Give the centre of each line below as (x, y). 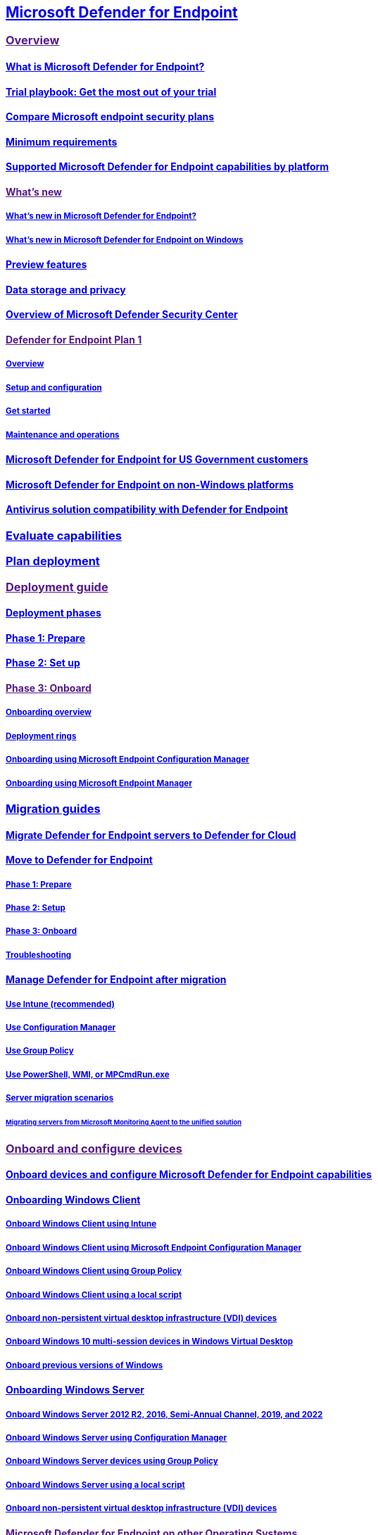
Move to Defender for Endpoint (79, 860)
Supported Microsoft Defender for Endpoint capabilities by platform (168, 167)
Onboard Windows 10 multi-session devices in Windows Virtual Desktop (150, 1342)
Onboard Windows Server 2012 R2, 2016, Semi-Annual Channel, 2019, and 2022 (164, 1414)
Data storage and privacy (66, 289)
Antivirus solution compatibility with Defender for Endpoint (147, 510)
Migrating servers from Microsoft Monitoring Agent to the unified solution (124, 1122)
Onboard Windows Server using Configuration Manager (116, 1438)
